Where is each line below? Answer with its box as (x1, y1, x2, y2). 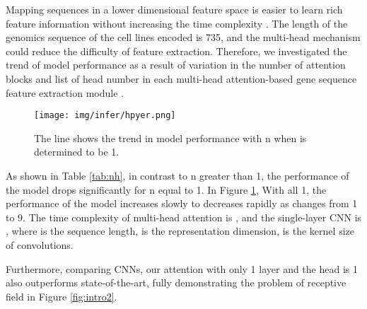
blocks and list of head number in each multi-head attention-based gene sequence (6, 71, 357, 86)
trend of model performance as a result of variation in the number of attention (6, 57, 346, 72)
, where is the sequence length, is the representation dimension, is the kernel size (6, 223, 354, 238)
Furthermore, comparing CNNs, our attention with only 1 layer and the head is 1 (6, 261, 358, 276)
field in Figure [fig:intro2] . (6, 288, 117, 303)
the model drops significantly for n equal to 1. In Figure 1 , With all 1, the (6, 182, 327, 197)
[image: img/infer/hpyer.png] (34, 110, 176, 121)
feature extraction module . (6, 85, 124, 100)
